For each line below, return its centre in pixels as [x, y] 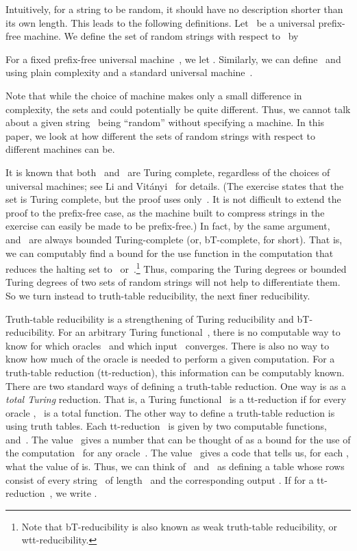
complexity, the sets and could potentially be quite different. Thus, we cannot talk [178, 109]
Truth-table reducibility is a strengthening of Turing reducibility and [150, 318]
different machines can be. [60, 149]
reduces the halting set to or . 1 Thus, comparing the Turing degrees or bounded [176, 268]
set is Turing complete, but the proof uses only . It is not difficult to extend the [173, 199]
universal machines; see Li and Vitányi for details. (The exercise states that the [175, 185]
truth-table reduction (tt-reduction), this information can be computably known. [175, 372]
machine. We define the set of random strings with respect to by [161, 36]
